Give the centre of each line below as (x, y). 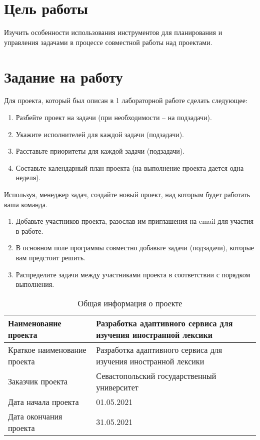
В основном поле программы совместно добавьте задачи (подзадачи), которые (135, 248)
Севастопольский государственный (156, 375)
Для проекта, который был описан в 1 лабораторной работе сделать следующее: (126, 100)
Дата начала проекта (43, 401)
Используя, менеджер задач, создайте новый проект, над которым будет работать (127, 194)
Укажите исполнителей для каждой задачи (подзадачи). (100, 134)
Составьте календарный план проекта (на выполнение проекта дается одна (130, 167)
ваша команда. (26, 204)
